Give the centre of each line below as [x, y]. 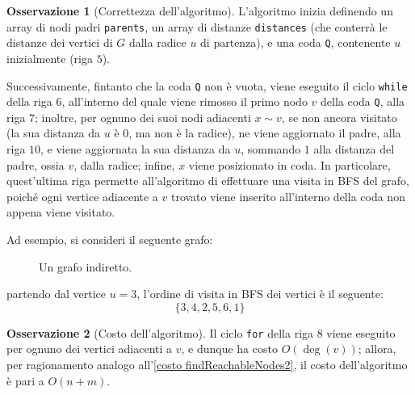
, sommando [271, 149]
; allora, [377, 349]
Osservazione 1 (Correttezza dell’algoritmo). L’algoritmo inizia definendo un [200, 11]
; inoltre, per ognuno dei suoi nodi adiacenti [143, 117]
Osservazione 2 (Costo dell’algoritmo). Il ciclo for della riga [160, 332]
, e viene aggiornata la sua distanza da [136, 149]
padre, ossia [36, 164]
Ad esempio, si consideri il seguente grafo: [110, 239]
